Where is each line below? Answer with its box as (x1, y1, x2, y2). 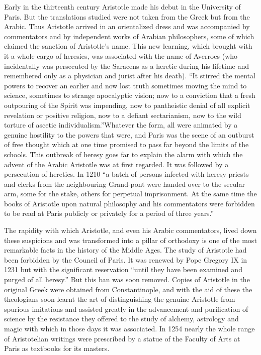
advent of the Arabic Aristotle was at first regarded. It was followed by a (4, 159, 229, 169)
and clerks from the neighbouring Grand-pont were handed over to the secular (4, 178, 245, 189)
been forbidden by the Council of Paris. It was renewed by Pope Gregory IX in (4, 254, 247, 265)
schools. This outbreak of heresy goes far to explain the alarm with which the (4, 149, 243, 159)
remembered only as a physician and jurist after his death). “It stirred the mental (4, 70, 255, 81)
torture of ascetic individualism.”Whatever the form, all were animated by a (4, 120, 238, 130)
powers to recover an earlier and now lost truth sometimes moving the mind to (4, 80, 247, 90)
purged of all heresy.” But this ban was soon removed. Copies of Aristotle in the (4, 274, 250, 285)
